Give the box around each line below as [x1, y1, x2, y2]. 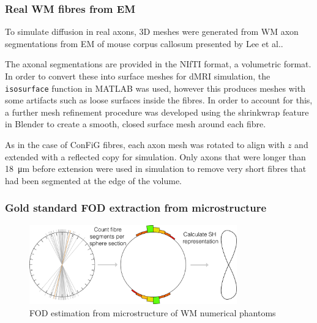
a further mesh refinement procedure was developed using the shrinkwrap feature [5, 105, 309, 118]
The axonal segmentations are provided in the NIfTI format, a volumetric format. [5, 58, 311, 70]
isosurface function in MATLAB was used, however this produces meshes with [5, 81, 305, 94]
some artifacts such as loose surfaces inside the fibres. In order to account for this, [5, 94, 313, 106]
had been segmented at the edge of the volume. [5, 174, 182, 187]
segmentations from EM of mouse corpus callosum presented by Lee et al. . [5, 37, 283, 50]
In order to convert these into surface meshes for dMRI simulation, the [5, 70, 270, 82]
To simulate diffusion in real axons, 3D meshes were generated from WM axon [5, 25, 299, 38]
